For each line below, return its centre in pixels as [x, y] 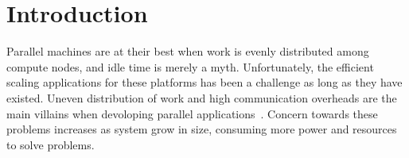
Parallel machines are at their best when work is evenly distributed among [188, 51]
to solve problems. [51, 144]
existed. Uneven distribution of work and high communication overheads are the [202, 97]
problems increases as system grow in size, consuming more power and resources [202, 129]
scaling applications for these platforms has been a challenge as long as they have [204, 82]
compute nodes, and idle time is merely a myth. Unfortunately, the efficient [190, 66]
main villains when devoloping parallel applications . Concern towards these [192, 113]
